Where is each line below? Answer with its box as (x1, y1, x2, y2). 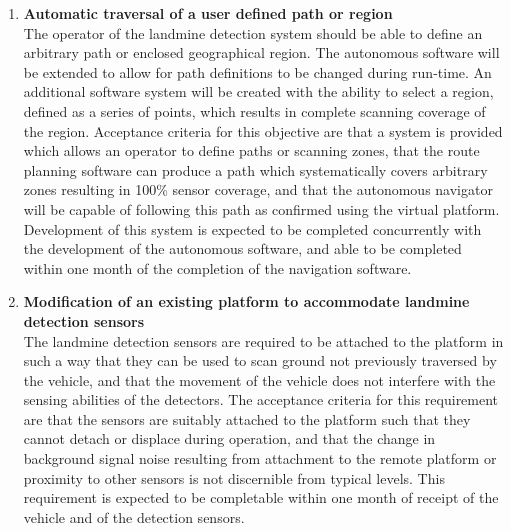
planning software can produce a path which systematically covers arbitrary (23, 159, 488, 180)
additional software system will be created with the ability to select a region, (23, 81, 494, 102)
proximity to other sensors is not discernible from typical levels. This (23, 467, 445, 488)
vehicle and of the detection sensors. (23, 506, 245, 527)
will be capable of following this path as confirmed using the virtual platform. (23, 198, 500, 219)
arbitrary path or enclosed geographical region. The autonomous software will (23, 42, 500, 63)
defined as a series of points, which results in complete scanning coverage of (23, 100, 486, 121)
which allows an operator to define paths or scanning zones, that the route (23, 140, 480, 161)
